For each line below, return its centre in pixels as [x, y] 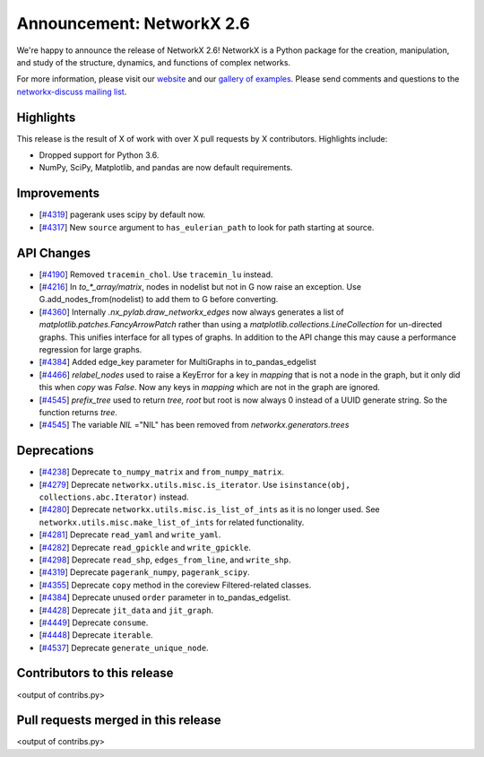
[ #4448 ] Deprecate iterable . [96, 635]
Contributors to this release [95, 673]
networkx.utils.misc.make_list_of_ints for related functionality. [172, 522]
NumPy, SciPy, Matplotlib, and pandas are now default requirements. [166, 168]
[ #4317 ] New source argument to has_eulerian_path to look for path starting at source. [207, 227]
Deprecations [55, 451]
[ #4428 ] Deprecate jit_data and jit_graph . [126, 610]
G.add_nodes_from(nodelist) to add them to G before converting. [159, 300]
